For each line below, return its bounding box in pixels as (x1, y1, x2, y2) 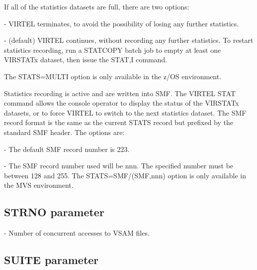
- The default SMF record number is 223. (4, 143, 130, 154)
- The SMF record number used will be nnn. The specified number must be (4, 160, 234, 171)
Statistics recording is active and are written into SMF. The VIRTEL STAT (4, 88, 236, 98)
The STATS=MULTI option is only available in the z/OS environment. (4, 71, 222, 81)
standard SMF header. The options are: (4, 127, 125, 137)
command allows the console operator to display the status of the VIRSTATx (4, 98, 239, 108)
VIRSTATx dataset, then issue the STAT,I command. (4, 54, 168, 65)
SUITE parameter (4, 252, 99, 268)
